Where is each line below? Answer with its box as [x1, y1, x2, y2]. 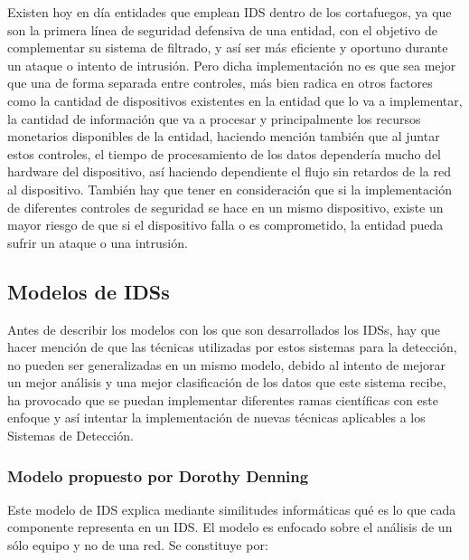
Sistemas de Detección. [7, 426, 134, 445]
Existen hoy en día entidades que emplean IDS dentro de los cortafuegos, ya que [7, 3, 452, 21]
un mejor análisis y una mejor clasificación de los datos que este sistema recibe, [7, 373, 446, 392]
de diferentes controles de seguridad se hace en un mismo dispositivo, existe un [7, 197, 444, 216]
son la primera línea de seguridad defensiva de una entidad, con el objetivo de [7, 20, 437, 39]
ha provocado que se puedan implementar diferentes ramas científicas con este [7, 390, 438, 409]
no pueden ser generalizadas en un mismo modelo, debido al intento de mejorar [7, 355, 446, 374]
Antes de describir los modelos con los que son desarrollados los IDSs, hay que [7, 319, 441, 338]
